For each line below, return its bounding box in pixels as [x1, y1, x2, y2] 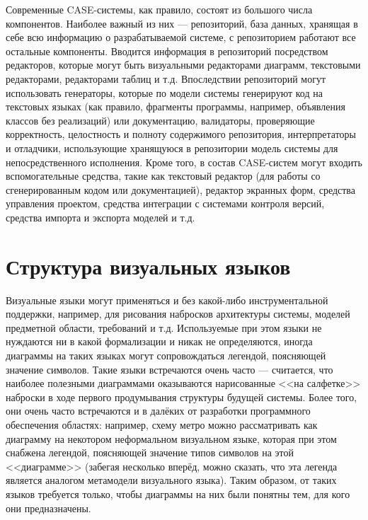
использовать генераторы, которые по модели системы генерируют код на [6, 85, 323, 100]
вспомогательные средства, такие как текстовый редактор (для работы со [6, 168, 321, 183]
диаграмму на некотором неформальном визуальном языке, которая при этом [6, 431, 337, 446]
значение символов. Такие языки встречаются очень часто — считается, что [6, 362, 333, 376]
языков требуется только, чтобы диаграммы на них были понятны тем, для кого [6, 486, 350, 501]
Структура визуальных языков [6, 251, 291, 280]
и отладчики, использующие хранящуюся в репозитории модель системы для [6, 140, 338, 155]
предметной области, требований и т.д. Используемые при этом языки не [6, 320, 322, 335]
